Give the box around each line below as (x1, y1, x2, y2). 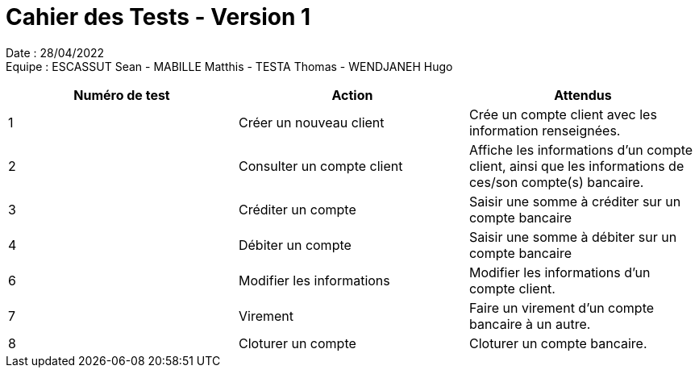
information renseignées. (468, 122, 621, 139)
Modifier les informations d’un (468, 264, 651, 280)
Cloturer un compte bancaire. (468, 335, 647, 351)
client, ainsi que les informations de (468, 157, 684, 174)
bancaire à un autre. (468, 315, 591, 332)
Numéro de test (73, 86, 170, 103)
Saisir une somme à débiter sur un (468, 228, 677, 245)
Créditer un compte (238, 201, 356, 218)
